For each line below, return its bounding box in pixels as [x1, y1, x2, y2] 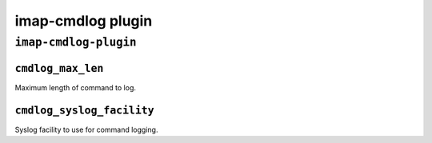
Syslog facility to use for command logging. [14, 125, 158, 134]
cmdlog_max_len [14, 62, 104, 75]
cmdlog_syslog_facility [14, 104, 155, 117]
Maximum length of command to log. [14, 82, 136, 92]
